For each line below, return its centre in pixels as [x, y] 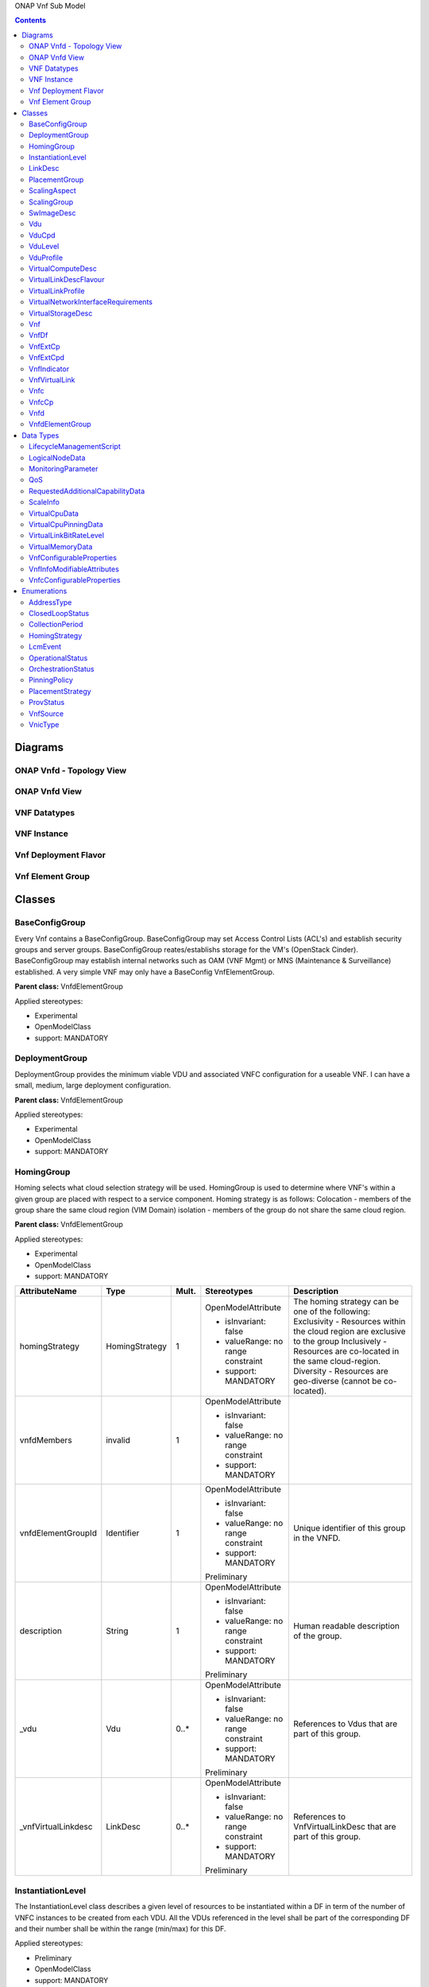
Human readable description [346, 1626]
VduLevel [44, 246]
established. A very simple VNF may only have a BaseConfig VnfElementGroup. [145, 972]
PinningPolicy [51, 680]
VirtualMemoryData [61, 546]
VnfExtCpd [47, 358]
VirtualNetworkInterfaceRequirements [91, 302]
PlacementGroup [56, 180]
